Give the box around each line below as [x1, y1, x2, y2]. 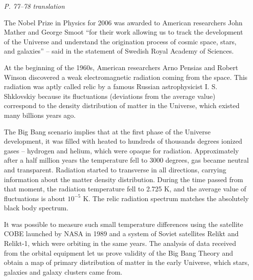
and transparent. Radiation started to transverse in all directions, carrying [4, 164, 226, 174]
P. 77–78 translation [4, 1, 65, 11]
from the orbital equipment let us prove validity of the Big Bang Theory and [4, 247, 234, 258]
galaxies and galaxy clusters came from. [4, 266, 122, 277]
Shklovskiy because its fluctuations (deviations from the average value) [4, 91, 215, 101]
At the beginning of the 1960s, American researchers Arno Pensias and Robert [4, 62, 238, 72]
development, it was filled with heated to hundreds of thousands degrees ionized [4, 136, 242, 146]
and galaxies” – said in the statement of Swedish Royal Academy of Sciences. [4, 46, 234, 56]
